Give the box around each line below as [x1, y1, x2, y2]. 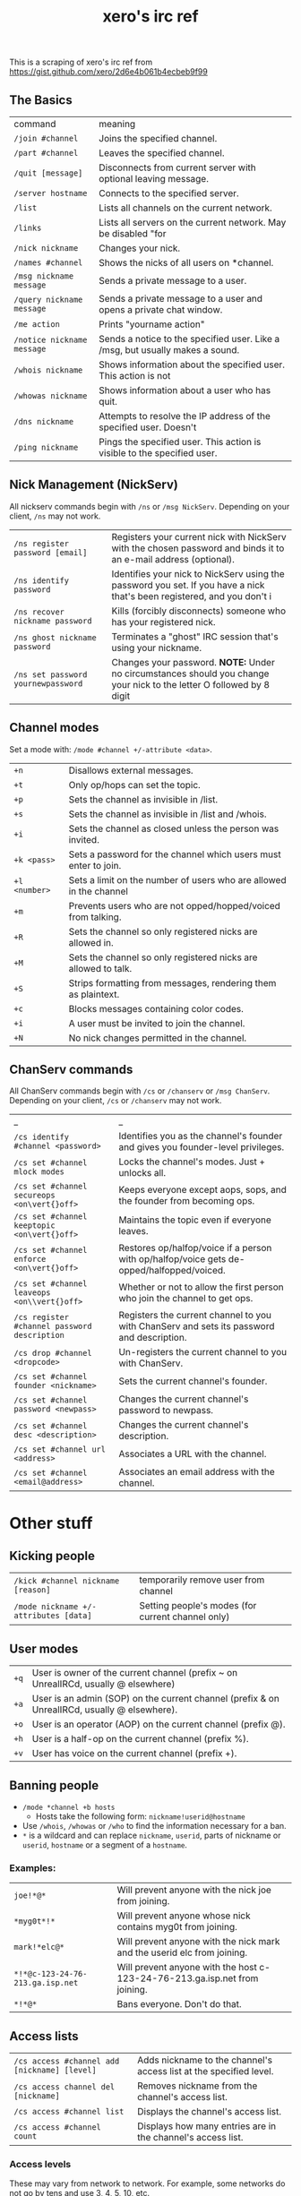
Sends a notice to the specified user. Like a [98, 333, 280, 345]
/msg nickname [13, 271, 74, 281]
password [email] [13, 547, 88, 557]
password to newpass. [118, 1404, 213, 1417]
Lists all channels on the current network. [98, 202, 273, 214]
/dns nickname [13, 416, 74, 426]
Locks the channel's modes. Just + [118, 1155, 266, 1168]
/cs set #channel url [13, 1445, 106, 1454]
